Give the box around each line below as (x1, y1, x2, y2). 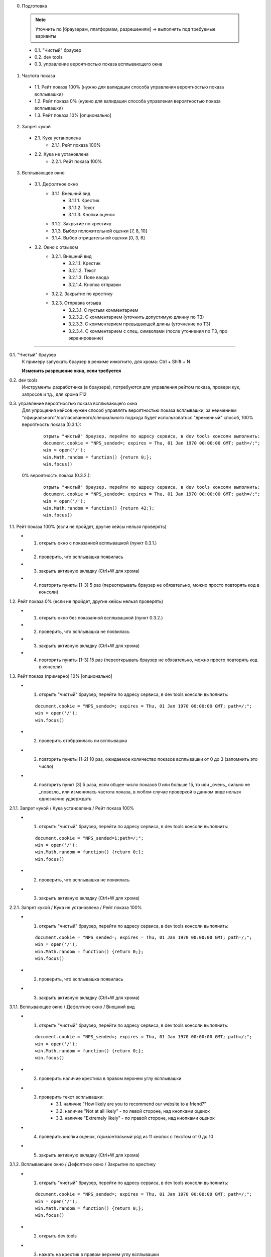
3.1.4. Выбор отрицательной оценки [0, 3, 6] (51, 235, 145, 241)
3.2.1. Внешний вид (51, 253, 92, 259)
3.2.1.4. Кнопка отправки (68, 282, 121, 288)
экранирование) (68, 335, 104, 341)
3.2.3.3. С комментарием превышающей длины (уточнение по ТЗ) (68, 321, 211, 327)
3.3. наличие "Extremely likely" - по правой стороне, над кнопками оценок (56, 1115, 215, 1121)
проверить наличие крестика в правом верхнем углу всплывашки (39, 1075, 182, 1082)
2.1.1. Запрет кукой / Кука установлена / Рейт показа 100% (9, 805, 134, 811)
